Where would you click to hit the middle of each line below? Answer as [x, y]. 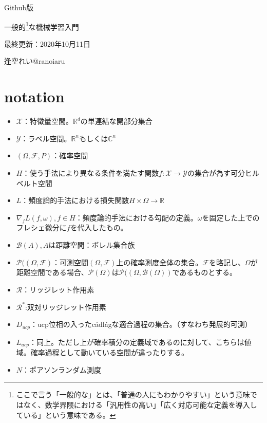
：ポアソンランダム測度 [62, 369]
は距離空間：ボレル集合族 [92, 244]
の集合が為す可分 [216, 172]
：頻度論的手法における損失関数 [75, 200]
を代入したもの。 [99, 227]
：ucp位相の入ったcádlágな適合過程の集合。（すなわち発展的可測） [141, 324]
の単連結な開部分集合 [116, 121]
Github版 [19, 7]
